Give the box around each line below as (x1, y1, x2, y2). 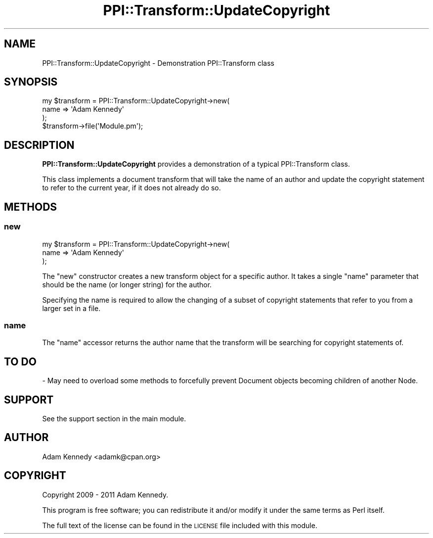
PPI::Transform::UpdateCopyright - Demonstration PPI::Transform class (42, 58, 274, 67)
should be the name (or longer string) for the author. (42, 280, 212, 289)
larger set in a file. (42, 304, 101, 313)
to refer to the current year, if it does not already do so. (42, 183, 221, 192)
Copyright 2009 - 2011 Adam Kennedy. (42, 490, 169, 499)
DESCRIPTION (4, 138, 75, 151)
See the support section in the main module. (42, 414, 186, 423)
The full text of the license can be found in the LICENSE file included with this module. (42, 521, 317, 530)
